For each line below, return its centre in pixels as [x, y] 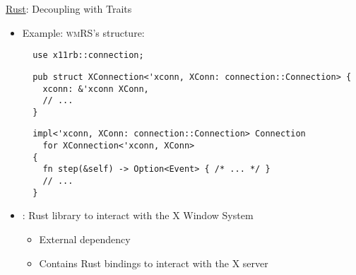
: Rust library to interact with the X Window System [138, 215]
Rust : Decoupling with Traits [69, 8]
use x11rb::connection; [88, 55]
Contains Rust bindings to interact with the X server [154, 263]
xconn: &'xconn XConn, [96, 89]
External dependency [85, 239]
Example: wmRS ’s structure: [83, 32]
